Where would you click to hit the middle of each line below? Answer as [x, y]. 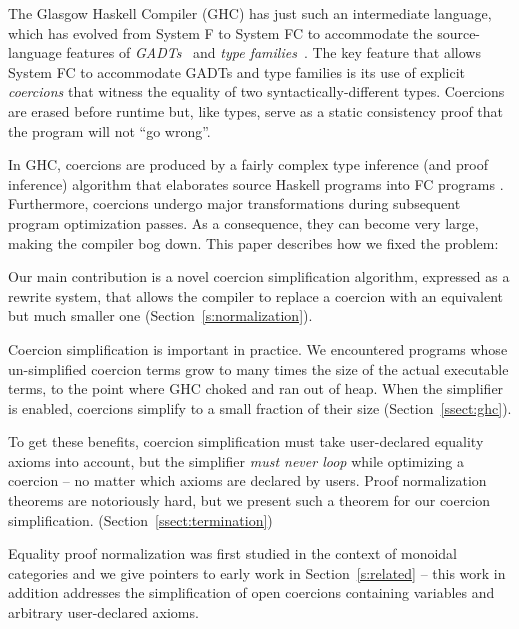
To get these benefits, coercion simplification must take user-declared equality [246, 441]
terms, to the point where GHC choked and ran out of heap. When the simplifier [256, 388]
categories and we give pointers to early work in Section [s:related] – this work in [257, 572]
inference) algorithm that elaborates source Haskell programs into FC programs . [256, 183]
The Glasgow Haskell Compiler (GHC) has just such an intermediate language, [250, 13]
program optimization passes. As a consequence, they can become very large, [243, 222]
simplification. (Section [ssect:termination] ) [140, 519]
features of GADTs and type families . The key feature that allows [273, 52]
